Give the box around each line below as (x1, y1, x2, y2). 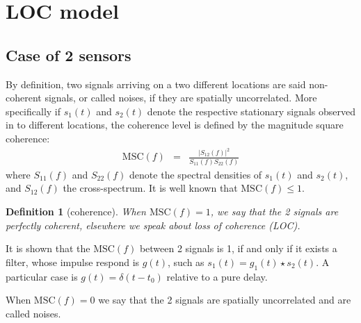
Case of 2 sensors (6, 44, 131, 65)
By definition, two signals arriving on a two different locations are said (6, 76, 306, 91)
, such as (168, 254, 204, 269)
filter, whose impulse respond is (6, 254, 140, 269)
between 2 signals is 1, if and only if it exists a (139, 241, 337, 256)
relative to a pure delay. (166, 269, 268, 283)
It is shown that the (6, 241, 90, 256)
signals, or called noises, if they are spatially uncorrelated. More (45, 90, 317, 105)
